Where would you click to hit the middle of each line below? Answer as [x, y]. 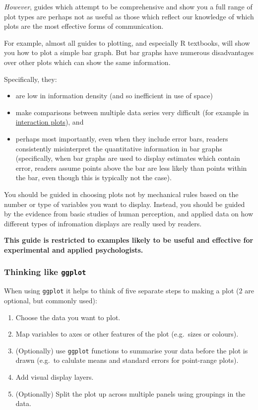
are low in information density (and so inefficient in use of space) [114, 96]
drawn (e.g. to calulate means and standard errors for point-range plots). [127, 360]
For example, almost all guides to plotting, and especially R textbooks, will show [127, 42]
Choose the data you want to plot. [68, 317]
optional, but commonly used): [51, 300]
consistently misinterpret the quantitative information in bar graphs [119, 148]
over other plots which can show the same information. [87, 62]
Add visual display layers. [55, 376]
